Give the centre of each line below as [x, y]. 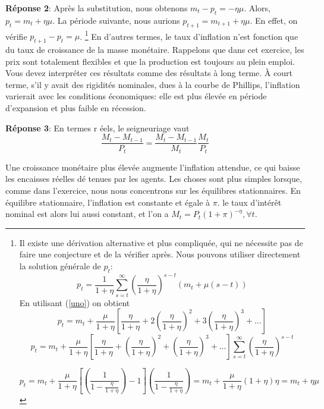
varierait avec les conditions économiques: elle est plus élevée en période [136, 96]
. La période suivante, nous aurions [116, 20]
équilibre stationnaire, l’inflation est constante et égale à [108, 202]
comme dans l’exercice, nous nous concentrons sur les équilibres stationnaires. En [153, 190]
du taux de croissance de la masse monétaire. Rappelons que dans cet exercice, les [155, 50]
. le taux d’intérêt [249, 202]
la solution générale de [60, 265]
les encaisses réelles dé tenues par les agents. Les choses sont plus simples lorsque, [154, 179]
